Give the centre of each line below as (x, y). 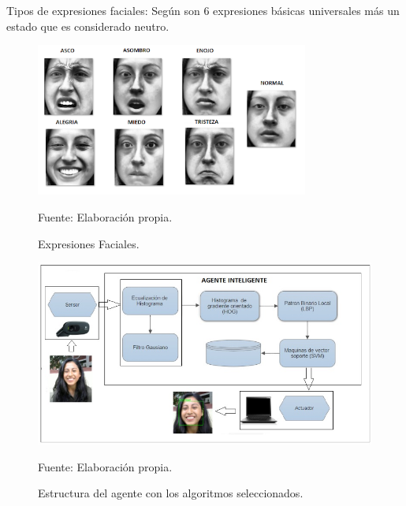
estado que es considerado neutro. (88, 26)
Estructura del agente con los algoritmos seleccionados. (171, 493)
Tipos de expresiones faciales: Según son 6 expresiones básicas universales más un (203, 10)
